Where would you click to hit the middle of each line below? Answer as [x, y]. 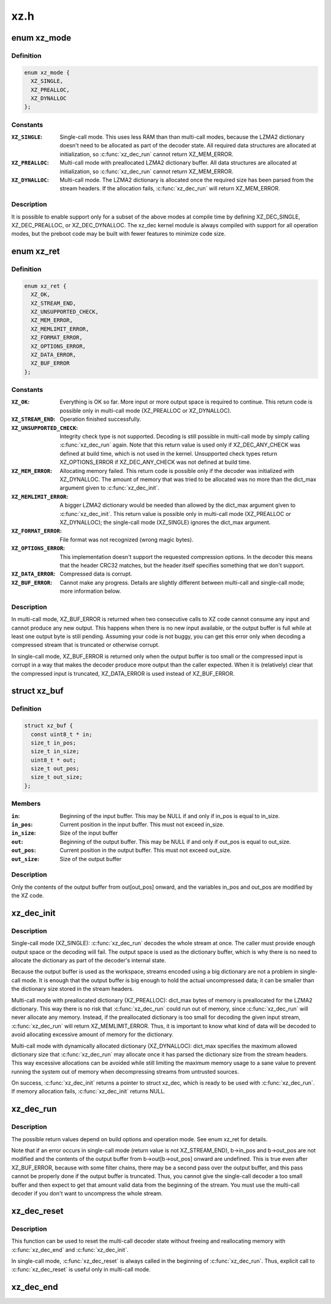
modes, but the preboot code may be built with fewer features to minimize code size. [119, 234]
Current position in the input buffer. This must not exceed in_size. [142, 824]
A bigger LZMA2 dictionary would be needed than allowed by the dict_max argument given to [178, 505]
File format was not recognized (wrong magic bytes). [127, 539]
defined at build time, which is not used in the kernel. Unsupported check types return [169, 453]
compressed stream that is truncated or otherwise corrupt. [86, 645]
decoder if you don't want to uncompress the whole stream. [87, 1193]
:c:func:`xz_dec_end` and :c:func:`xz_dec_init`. [70, 1249]
